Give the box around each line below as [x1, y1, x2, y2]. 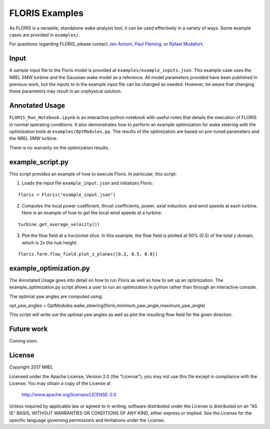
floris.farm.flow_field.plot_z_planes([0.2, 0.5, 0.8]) [18, 251, 158, 257]
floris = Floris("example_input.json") [18, 191, 116, 197]
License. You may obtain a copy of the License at [9, 380, 111, 386]
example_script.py [9, 157, 68, 166]
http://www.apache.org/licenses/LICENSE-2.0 [21, 391, 116, 397]
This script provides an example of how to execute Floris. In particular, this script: [9, 170, 177, 177]
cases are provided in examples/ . [9, 31, 80, 37]
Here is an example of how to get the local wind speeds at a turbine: [21, 210, 162, 216]
